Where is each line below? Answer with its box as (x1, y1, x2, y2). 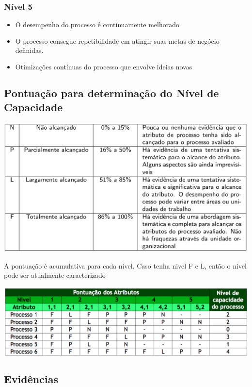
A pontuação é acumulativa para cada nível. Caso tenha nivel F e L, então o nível (4, 260, 247, 270)
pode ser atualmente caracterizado (4, 270, 106, 280)
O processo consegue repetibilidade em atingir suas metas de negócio (15, 35, 220, 46)
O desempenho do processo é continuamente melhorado (15, 19, 180, 30)
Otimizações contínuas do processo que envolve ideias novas (15, 62, 192, 71)
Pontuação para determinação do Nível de (4, 85, 219, 100)
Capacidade (4, 100, 63, 115)
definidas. (15, 45, 44, 55)
